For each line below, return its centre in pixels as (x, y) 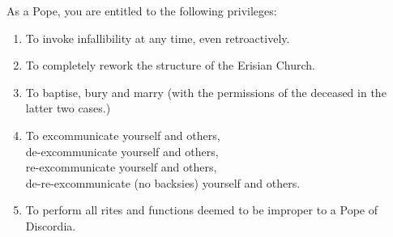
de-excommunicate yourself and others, (122, 151)
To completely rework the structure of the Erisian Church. (170, 65)
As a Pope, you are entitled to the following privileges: (142, 11)
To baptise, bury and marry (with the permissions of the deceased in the (206, 92)
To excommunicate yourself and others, (123, 135)
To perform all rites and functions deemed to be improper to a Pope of (201, 210)
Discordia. (51, 225)
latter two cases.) (68, 108)
